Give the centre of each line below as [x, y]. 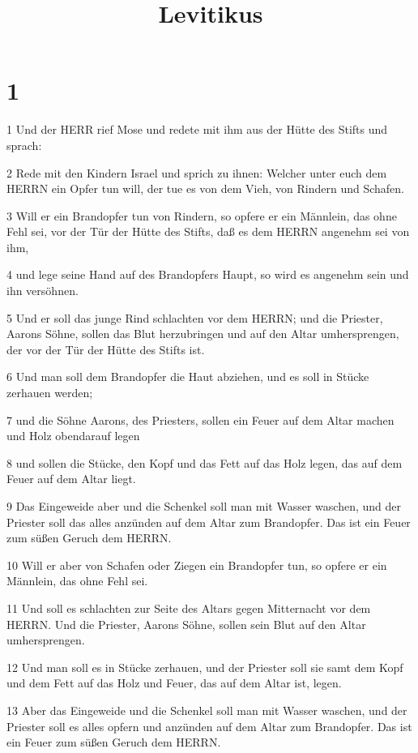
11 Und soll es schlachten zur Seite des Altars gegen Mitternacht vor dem [189, 608]
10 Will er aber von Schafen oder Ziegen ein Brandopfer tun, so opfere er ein [197, 565]
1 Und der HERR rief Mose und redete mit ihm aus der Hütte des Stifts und [197, 129]
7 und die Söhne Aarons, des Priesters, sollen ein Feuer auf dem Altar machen [200, 419]
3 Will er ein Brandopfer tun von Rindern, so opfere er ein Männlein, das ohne [202, 215]
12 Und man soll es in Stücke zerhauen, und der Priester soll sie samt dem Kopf [205, 667]
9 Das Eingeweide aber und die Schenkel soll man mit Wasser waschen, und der [204, 506]
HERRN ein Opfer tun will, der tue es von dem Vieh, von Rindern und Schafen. [206, 188]
